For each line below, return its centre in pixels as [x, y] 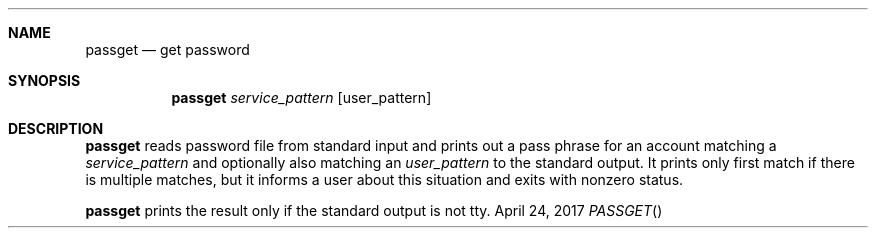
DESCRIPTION [56, 128]
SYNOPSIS [44, 80]
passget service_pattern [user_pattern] [301, 97]
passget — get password [167, 49]
